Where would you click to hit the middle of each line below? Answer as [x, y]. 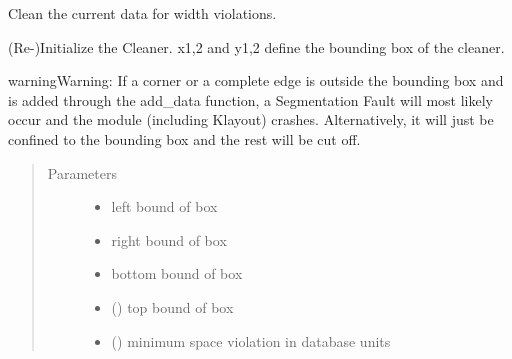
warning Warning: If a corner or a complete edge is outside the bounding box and [256, 80]
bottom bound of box [177, 273]
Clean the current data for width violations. [142, 13]
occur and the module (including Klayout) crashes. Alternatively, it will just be [251, 119]
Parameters [82, 172]
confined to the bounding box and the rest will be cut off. [184, 138]
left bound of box [164, 206]
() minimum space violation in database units [251, 340]
